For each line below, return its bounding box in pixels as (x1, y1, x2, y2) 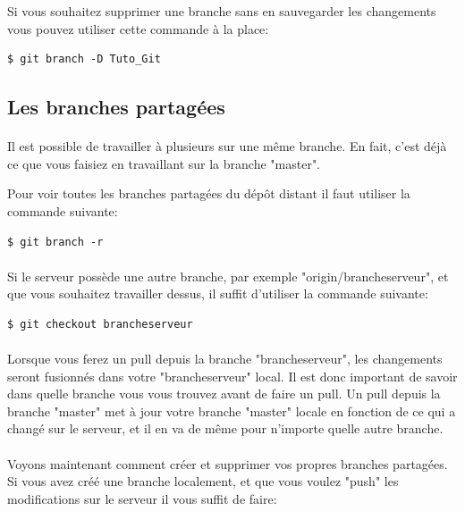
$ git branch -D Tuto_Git (7, 53, 161, 66)
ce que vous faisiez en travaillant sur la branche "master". (7, 154, 321, 172)
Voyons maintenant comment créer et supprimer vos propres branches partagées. (7, 454, 448, 473)
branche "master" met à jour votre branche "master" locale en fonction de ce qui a (7, 401, 456, 420)
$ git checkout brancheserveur (7, 317, 193, 331)
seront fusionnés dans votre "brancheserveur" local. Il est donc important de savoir (7, 366, 458, 385)
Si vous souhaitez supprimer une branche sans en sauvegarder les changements (7, 2, 436, 20)
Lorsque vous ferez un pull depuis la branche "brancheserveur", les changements (7, 349, 443, 368)
